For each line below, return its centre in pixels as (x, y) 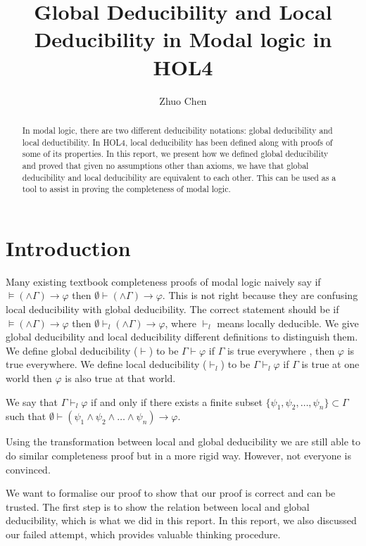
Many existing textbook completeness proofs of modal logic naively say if (163, 281)
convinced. (28, 469)
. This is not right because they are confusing (260, 295)
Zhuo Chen (183, 100)
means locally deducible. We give (288, 323)
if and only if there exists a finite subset (177, 401)
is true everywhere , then (281, 350)
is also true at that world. (120, 377)
